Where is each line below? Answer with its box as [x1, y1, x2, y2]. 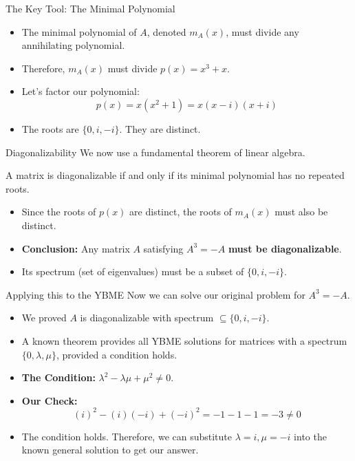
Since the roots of [21, 204, 96, 219]
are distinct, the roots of [129, 204, 232, 219]
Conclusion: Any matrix [21, 241, 130, 255]
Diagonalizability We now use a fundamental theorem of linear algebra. [6, 144, 305, 159]
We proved [21, 310, 67, 325]
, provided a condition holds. [56, 347, 177, 361]
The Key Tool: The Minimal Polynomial [6, 1, 175, 15]
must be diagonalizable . [228, 241, 342, 255]
